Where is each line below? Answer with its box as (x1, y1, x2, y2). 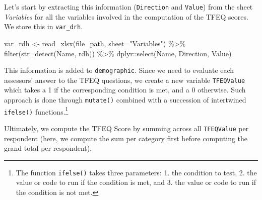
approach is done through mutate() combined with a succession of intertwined (4, 94, 246, 105)
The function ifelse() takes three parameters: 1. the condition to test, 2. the (16, 167, 257, 177)
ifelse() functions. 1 (4, 105, 69, 117)
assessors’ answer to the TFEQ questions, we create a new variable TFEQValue (4, 74, 245, 85)
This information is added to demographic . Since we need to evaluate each (4, 65, 234, 75)
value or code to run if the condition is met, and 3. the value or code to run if (16, 177, 256, 187)
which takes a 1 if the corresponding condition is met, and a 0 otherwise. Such (4, 84, 246, 95)
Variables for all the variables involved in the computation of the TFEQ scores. (4, 11, 248, 22)
